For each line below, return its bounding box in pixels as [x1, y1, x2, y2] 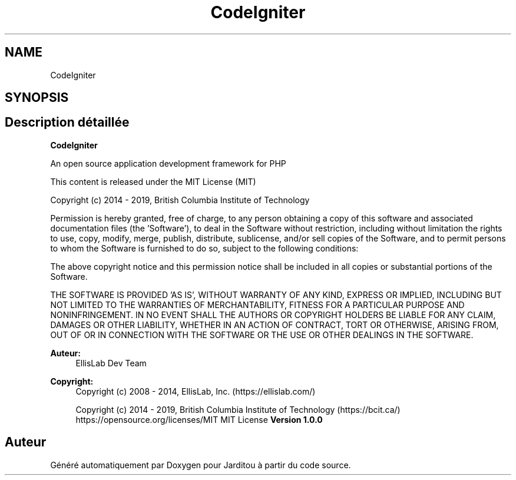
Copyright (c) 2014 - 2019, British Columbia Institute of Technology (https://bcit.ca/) [75, 404, 401, 415]
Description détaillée [5, 115, 130, 130]
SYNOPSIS [5, 90, 69, 105]
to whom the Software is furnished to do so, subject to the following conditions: [50, 243, 359, 253]
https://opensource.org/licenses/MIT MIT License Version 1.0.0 [75, 414, 323, 425]
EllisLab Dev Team [75, 357, 147, 368]
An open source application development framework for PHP [50, 158, 286, 168]
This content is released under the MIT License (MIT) [50, 176, 256, 187]
